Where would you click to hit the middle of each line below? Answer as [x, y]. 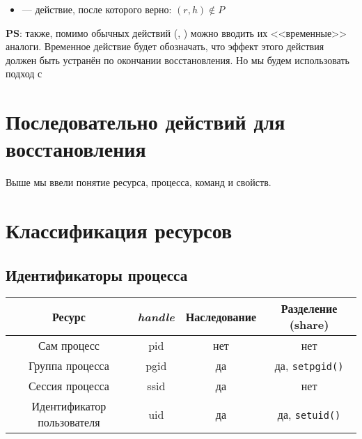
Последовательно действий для [145, 122]
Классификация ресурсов [119, 230]
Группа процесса [69, 366]
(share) [309, 325]
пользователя [69, 422]
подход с [24, 74]
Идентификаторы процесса [97, 274]
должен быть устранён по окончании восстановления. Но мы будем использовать [178, 60]
